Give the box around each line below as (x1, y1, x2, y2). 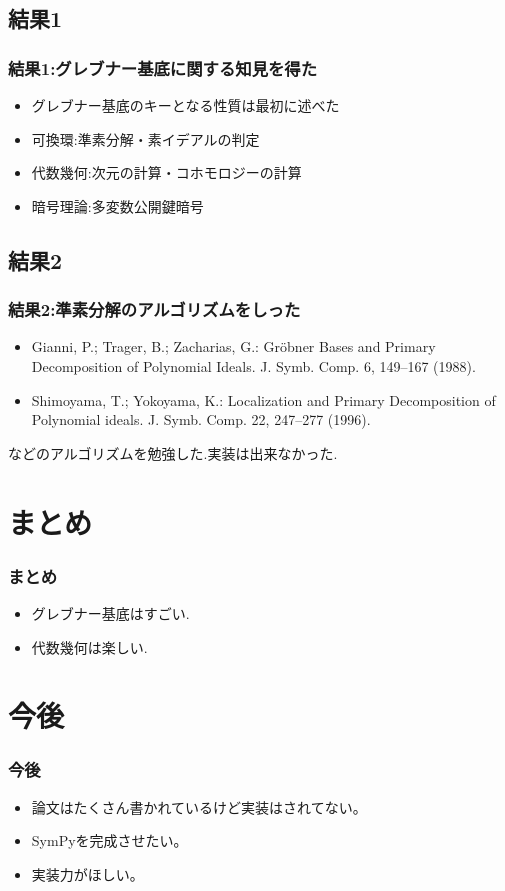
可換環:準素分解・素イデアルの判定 (31, 128, 260, 149)
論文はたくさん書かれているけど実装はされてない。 (31, 796, 367, 817)
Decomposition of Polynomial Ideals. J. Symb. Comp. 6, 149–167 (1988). (31, 355, 476, 376)
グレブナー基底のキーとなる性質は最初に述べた (31, 95, 340, 115)
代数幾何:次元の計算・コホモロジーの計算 (31, 162, 302, 183)
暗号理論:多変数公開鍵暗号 (31, 195, 204, 216)
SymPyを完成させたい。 (31, 830, 188, 851)
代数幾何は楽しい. (31, 636, 148, 657)
